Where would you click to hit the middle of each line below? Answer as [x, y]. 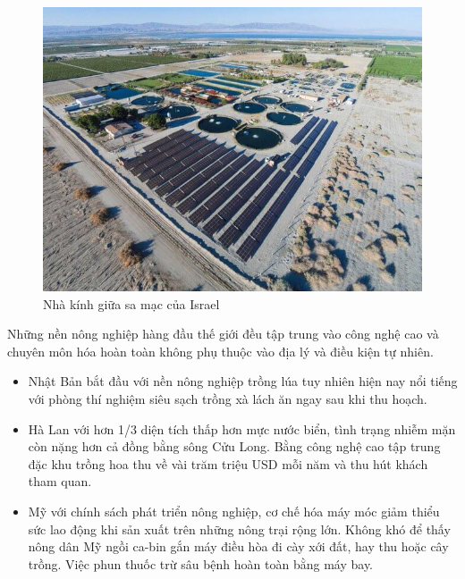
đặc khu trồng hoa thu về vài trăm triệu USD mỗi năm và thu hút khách [228, 463]
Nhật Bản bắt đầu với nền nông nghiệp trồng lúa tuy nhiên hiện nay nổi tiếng [243, 381]
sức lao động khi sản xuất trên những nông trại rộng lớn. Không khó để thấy [239, 529]
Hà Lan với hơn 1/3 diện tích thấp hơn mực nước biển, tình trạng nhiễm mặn [242, 428]
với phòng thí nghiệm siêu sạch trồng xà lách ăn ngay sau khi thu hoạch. [228, 398]
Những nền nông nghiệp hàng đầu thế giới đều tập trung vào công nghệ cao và [223, 334]
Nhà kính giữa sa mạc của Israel [131, 303]
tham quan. [60, 481]
